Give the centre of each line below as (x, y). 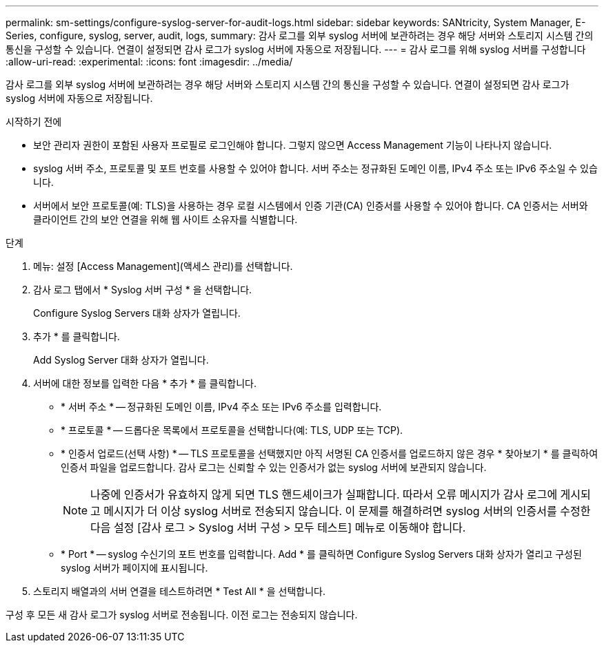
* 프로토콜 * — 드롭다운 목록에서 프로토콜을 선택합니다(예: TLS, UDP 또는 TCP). (232, 430)
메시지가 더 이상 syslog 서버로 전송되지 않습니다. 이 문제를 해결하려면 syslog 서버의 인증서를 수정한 (347, 511)
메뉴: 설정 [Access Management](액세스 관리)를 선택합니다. (163, 266)
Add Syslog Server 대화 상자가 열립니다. (121, 360)
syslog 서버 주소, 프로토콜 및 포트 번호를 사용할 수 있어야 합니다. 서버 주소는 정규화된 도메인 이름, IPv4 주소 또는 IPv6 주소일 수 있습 (315, 168)
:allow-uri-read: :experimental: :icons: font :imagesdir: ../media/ (149, 62)
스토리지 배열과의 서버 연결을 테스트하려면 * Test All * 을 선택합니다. (179, 591)
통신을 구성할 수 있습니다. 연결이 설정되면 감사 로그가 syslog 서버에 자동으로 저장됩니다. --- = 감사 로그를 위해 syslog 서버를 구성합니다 (296, 49)
